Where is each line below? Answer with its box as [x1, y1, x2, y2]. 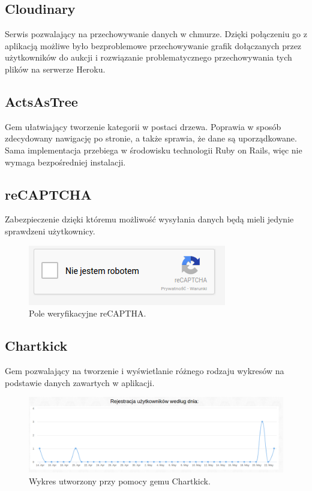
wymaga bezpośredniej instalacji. [5, 155, 126, 168]
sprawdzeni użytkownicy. [5, 224, 95, 237]
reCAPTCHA [5, 185, 92, 203]
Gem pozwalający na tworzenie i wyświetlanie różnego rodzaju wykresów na [5, 364, 284, 376]
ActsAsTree [5, 92, 78, 110]
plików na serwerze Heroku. [5, 62, 106, 75]
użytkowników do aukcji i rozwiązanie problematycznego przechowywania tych [5, 51, 292, 64]
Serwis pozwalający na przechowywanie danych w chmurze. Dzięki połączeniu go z [5, 28, 307, 40]
